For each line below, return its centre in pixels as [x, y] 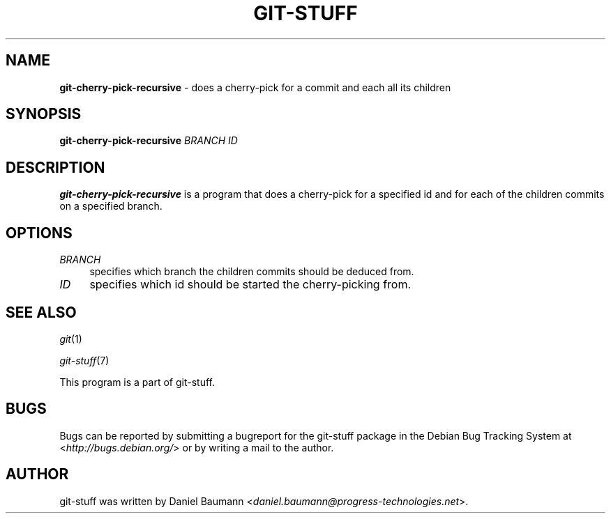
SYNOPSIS [44, 114]
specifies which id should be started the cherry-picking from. [250, 285]
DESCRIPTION [55, 167]
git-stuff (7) [84, 360]
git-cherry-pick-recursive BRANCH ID [149, 141]
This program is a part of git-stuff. [137, 382]
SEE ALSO [41, 312]
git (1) [71, 339]
